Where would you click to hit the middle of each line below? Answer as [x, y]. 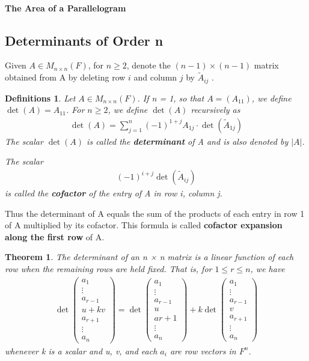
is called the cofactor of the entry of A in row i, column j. [114, 193]
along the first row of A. [55, 236]
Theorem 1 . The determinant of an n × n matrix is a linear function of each [149, 257]
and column [155, 77]
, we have [268, 269]
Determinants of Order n [84, 40]
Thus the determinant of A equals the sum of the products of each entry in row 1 [155, 213]
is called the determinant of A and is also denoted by [188, 141]
